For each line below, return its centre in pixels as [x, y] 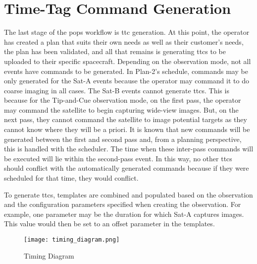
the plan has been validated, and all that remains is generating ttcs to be [115, 51]
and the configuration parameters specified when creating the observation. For [123, 204]
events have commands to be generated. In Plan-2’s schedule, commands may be [126, 71]
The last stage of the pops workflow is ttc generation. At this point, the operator [127, 32]
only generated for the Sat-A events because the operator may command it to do [127, 81]
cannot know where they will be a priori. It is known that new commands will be [127, 129]
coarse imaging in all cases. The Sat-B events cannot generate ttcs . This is [117, 90]
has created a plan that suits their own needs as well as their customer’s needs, [124, 41]
